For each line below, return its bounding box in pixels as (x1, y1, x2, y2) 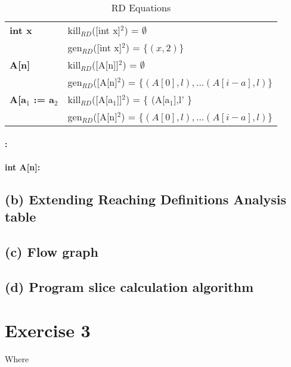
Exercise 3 (5, 318, 91, 343)
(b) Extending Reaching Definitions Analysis (5, 189, 286, 208)
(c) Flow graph (5, 242, 98, 260)
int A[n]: (5, 160, 41, 173)
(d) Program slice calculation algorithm (5, 277, 254, 296)
